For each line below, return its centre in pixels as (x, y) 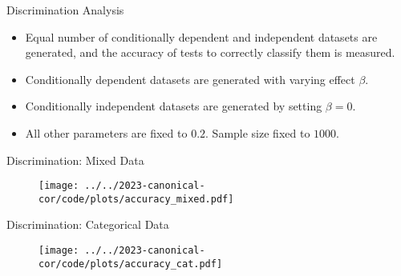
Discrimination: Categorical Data (88, 224)
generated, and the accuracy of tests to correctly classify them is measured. (210, 52)
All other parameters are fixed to (106, 132)
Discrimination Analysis (65, 10)
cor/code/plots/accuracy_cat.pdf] (131, 264)
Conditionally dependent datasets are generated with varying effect (190, 79)
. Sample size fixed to (258, 132)
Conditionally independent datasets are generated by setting (174, 106)
